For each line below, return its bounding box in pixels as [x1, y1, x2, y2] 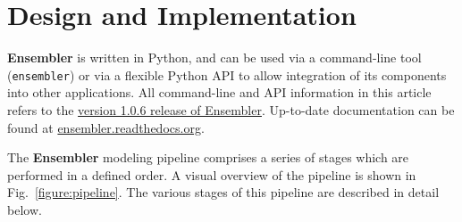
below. [7, 200, 42, 218]
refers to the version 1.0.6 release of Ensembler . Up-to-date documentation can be [7, 100, 455, 119]
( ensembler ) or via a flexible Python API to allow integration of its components [7, 65, 447, 84]
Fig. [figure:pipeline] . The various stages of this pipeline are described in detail [7, 183, 440, 201]
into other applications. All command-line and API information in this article [7, 83, 432, 102]
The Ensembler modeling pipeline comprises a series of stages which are [7, 148, 409, 167]
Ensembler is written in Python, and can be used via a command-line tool [7, 48, 422, 67]
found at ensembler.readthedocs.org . [7, 118, 205, 136]
